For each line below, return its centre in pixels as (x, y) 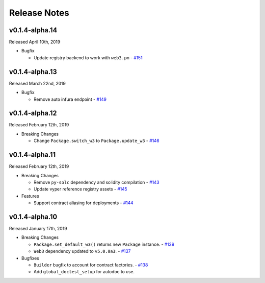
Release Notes (39, 13)
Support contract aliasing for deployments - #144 (83, 203)
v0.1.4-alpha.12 (33, 113)
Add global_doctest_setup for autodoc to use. (84, 272)
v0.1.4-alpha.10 (33, 217)
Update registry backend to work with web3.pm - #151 (88, 58)
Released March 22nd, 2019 (37, 83)
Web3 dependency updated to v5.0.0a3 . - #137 (82, 251)
